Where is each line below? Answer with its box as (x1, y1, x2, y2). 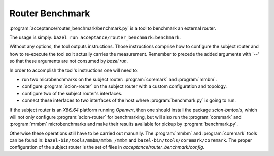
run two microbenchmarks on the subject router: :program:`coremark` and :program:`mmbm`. (22, 76, 217, 82)
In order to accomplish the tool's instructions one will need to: (9, 67, 139, 73)
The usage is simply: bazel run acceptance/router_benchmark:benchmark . (9, 34, 181, 40)
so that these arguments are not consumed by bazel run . (9, 58, 128, 64)
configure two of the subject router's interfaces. (22, 90, 123, 96)
